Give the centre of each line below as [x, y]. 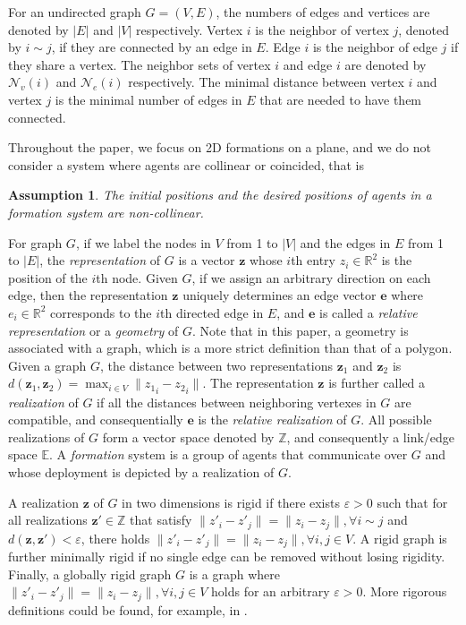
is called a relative [369, 312]
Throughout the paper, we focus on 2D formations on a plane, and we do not [220, 147]
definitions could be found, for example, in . [128, 609]
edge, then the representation [88, 295]
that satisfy [161, 520]
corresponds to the [101, 312]
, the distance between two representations [216, 365]
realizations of [47, 437]
